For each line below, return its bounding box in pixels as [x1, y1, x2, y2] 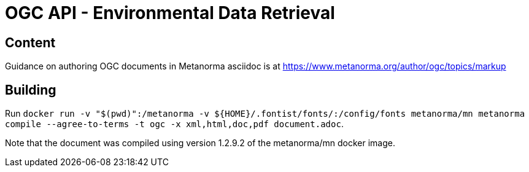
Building [5, 82, 56, 98]
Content [5, 34, 56, 50]
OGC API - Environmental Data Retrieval [5, 2, 335, 23]
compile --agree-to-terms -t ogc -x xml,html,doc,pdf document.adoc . [5, 119, 344, 130]
